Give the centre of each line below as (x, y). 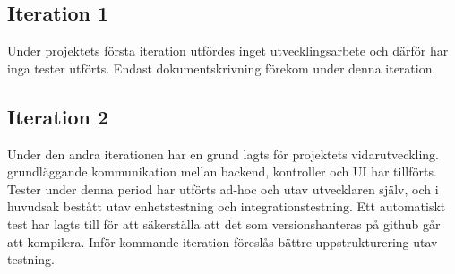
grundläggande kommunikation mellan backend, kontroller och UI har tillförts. (222, 171)
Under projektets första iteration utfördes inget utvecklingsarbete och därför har (228, 51)
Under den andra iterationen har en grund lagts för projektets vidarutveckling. (223, 154)
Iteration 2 (58, 116)
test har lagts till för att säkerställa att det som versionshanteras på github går (224, 223)
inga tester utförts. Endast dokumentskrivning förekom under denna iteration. (222, 68)
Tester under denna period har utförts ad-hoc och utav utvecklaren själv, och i (223, 188)
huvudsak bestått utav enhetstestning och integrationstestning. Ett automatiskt (227, 206)
